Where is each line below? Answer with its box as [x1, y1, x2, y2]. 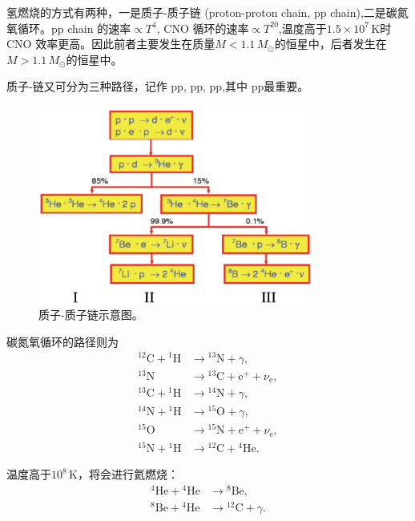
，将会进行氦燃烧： [77, 466, 179, 483]
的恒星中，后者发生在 [274, 35, 387, 52]
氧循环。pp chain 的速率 [6, 19, 131, 36]
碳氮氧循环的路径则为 [6, 333, 119, 349]
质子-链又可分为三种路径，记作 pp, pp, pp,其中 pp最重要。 [6, 78, 309, 95]
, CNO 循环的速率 [156, 19, 249, 36]
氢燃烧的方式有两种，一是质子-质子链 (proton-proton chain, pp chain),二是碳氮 [6, 4, 409, 20]
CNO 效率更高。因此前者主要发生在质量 [6, 35, 216, 52]
